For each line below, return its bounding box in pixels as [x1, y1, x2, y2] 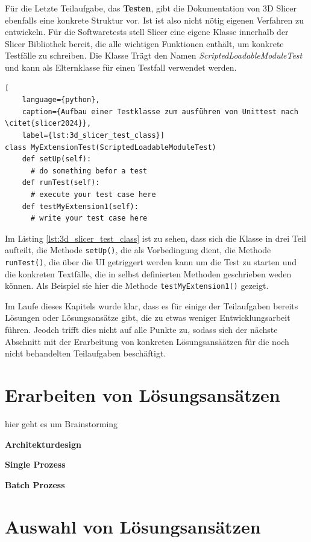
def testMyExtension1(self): [22, 202, 139, 211]
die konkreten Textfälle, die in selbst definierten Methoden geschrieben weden [5, 267, 292, 280]
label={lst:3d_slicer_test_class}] [22, 131, 165, 140]
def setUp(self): [22, 155, 92, 164]
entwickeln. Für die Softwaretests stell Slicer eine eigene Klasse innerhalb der [5, 25, 289, 38]
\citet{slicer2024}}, [5, 119, 92, 128]
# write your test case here [30, 214, 148, 223]
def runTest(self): [22, 178, 100, 187]
